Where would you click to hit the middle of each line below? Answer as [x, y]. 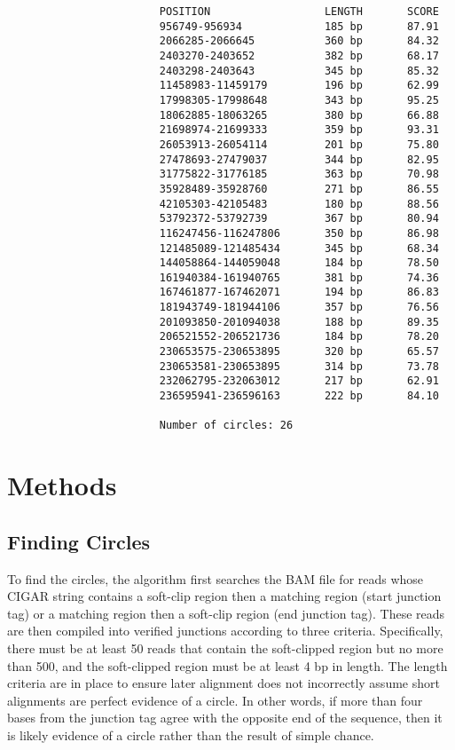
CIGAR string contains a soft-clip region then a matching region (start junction [224, 596]
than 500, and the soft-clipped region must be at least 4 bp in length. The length [227, 665]
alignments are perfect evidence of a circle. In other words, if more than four [215, 700]
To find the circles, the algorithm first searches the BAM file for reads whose [216, 578]
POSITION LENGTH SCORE [299, 12]
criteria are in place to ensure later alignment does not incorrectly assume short [224, 683]
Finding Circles [79, 541]
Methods [62, 485]
